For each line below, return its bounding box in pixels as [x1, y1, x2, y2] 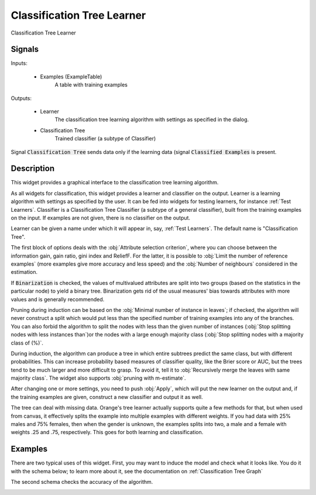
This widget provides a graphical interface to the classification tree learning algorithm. [11, 179, 219, 186]
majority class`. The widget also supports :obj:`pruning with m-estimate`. [11, 374, 187, 381]
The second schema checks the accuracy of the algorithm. [11, 479, 153, 486]
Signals [11, 44, 39, 54]
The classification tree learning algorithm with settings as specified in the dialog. [54, 116, 249, 123]
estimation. [11, 269, 38, 276]
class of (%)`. [11, 339, 43, 346]
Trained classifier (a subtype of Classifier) [54, 135, 156, 142]
